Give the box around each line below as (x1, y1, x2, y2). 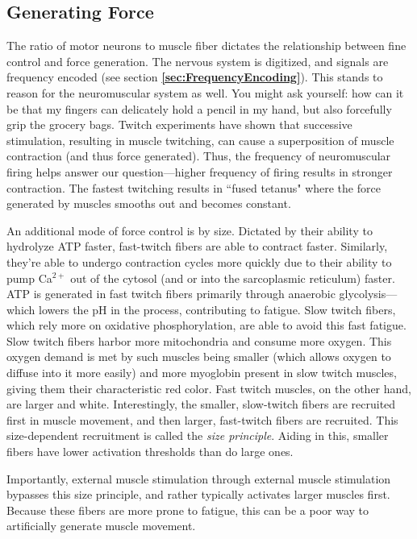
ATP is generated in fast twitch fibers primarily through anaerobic (6, 285, 336, 302)
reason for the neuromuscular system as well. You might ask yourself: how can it (6, 84, 404, 101)
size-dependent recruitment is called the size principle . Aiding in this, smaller (6, 427, 389, 444)
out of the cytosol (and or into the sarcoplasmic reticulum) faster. (70, 269, 395, 286)
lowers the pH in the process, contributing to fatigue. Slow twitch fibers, (39, 301, 396, 317)
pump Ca (6, 269, 52, 286)
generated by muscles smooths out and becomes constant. (6, 195, 291, 212)
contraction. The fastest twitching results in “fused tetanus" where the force (6, 179, 381, 196)
